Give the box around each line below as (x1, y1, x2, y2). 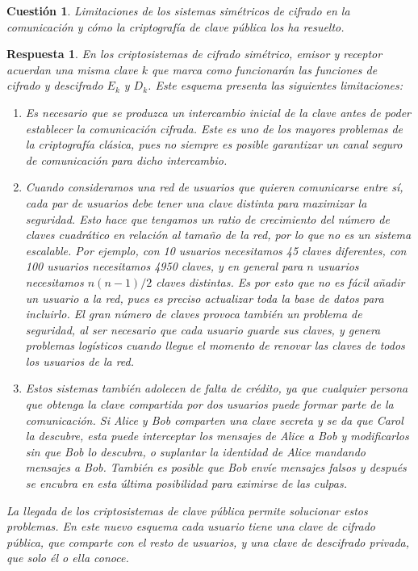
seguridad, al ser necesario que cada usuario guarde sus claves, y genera (25, 321, 381, 338)
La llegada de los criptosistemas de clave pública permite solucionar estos (6, 502, 368, 519)
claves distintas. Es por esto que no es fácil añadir (156, 273, 405, 290)
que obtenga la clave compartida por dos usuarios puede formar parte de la (25, 396, 394, 413)
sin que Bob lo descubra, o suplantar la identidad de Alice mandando (25, 443, 366, 460)
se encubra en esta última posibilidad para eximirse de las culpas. (25, 475, 347, 492)
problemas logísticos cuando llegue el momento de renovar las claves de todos (25, 337, 405, 354)
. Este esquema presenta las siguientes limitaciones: (148, 77, 403, 94)
